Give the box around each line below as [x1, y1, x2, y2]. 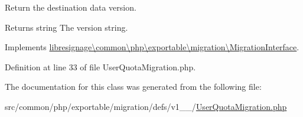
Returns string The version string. [5, 21, 128, 33]
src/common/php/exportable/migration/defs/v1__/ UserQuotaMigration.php [5, 100, 287, 112]
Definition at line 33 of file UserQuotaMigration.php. [5, 60, 196, 73]
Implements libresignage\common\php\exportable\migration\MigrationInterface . [5, 41, 299, 53]
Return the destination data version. [5, 1, 136, 13]
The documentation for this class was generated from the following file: [5, 80, 262, 93]
